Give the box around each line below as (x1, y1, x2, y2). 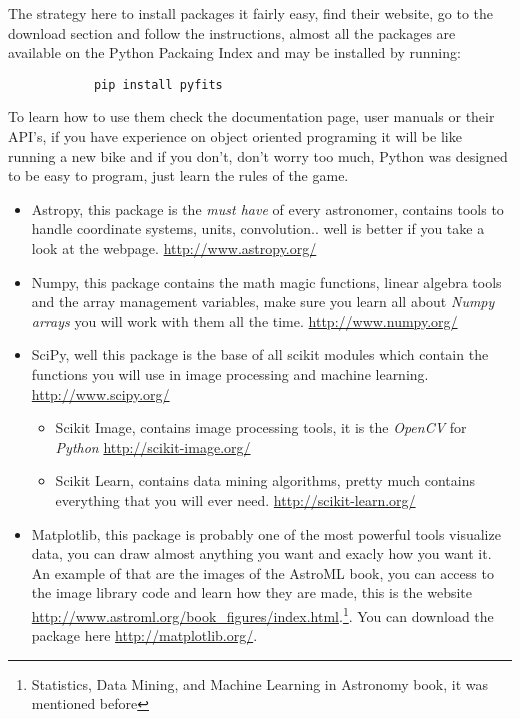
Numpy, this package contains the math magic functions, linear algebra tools (31, 271, 502, 292)
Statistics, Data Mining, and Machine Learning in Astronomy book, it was (31, 673, 488, 694)
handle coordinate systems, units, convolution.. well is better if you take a (31, 218, 485, 239)
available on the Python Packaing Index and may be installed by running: (8, 42, 461, 63)
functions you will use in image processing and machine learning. (31, 363, 429, 384)
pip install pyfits (93, 77, 223, 92)
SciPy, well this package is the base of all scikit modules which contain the (31, 344, 489, 365)
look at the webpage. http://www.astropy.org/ (31, 238, 317, 258)
